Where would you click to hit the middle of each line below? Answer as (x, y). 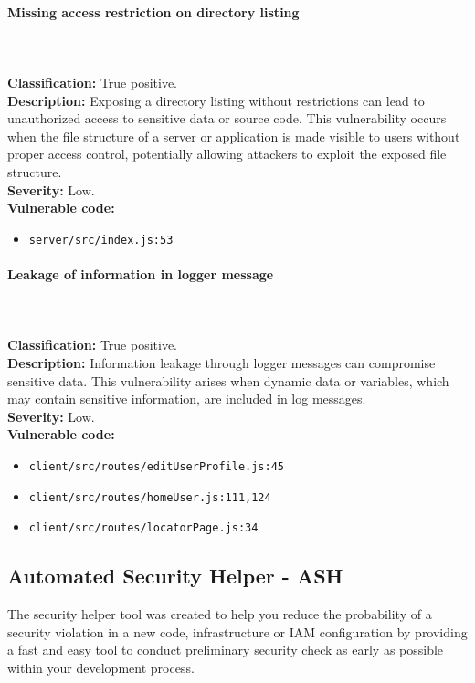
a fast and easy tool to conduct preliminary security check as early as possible (226, 650)
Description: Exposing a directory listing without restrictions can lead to (216, 100)
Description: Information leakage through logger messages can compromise (222, 362)
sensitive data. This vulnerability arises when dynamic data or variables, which (228, 380)
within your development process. (101, 667)
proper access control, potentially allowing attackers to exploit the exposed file (227, 154)
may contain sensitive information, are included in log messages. (187, 399)
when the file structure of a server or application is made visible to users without (234, 136)
